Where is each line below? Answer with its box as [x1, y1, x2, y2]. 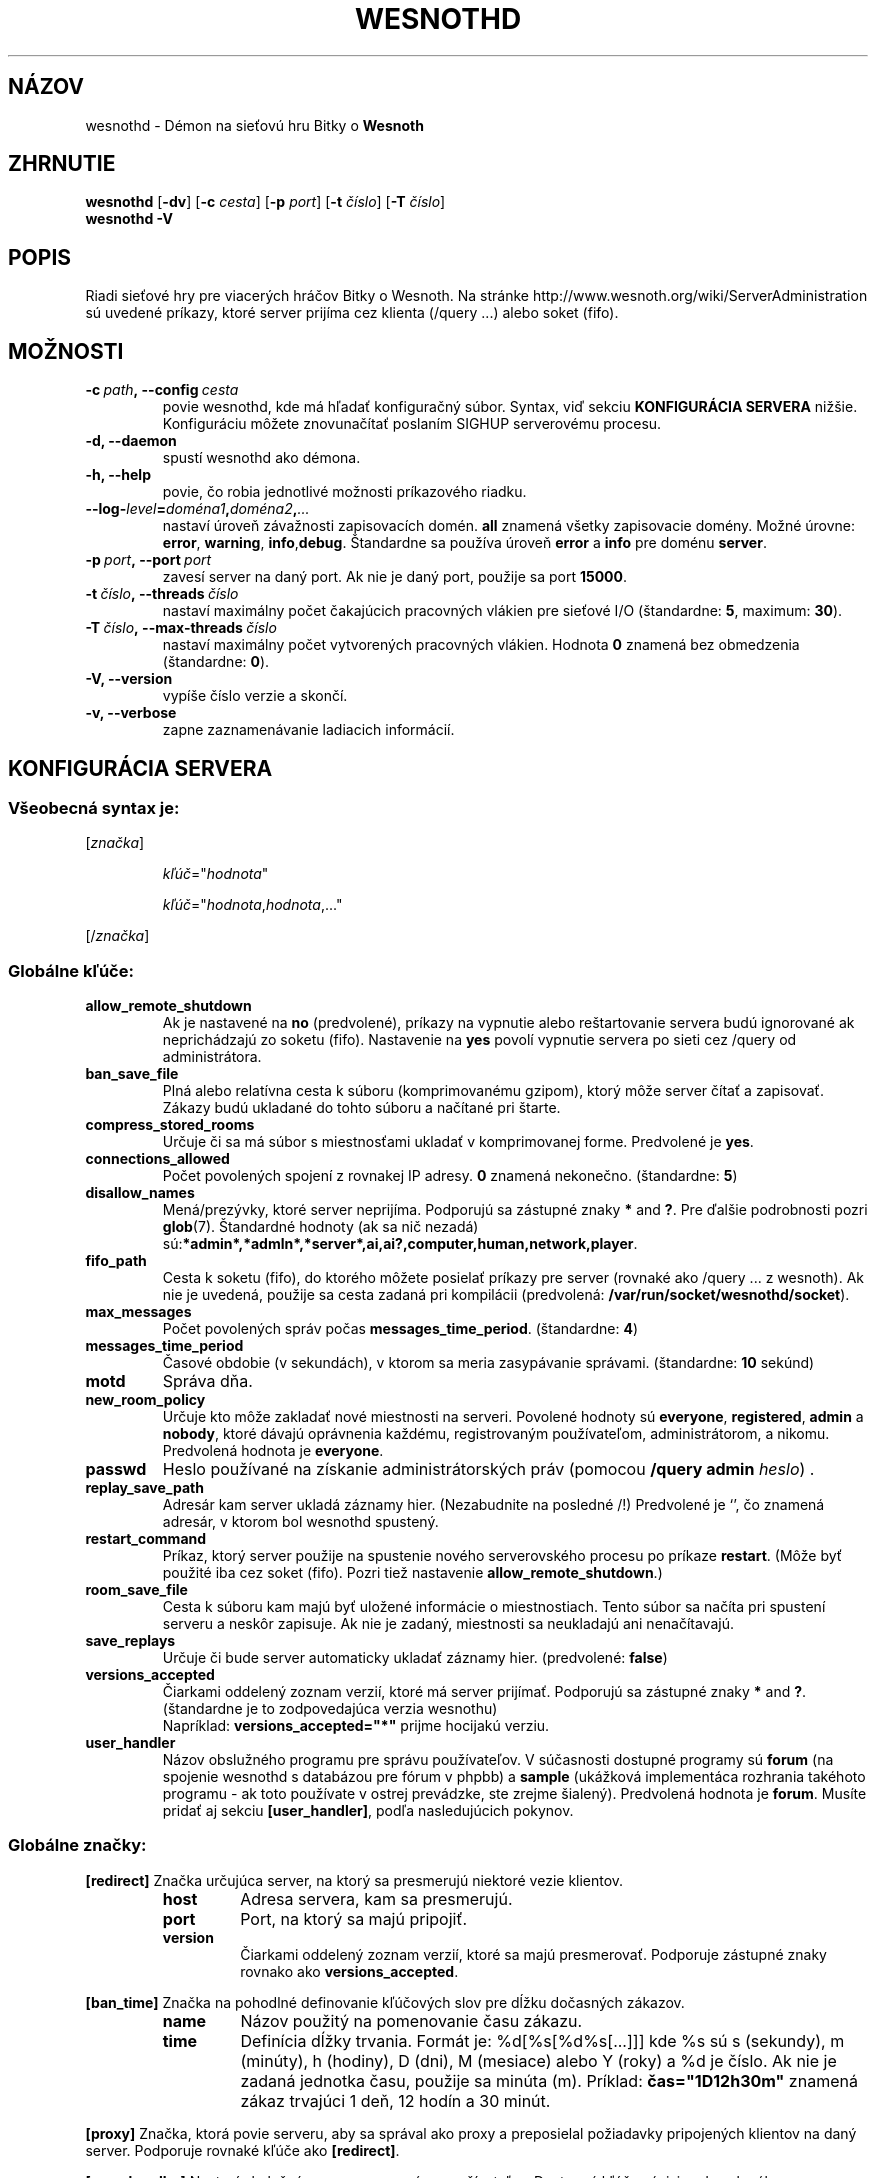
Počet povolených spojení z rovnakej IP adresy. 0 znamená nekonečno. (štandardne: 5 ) [162, 1167, 738, 1185]
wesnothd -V [85, 210, 173, 228]
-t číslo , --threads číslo [85, 585, 239, 603]
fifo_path [85, 1252, 147, 1270]
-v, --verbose [85, 704, 177, 722]
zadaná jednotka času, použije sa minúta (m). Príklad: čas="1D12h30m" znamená [240, 2070, 858, 2091]
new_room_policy [85, 1391, 206, 1409]
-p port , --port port [85, 551, 212, 569]
